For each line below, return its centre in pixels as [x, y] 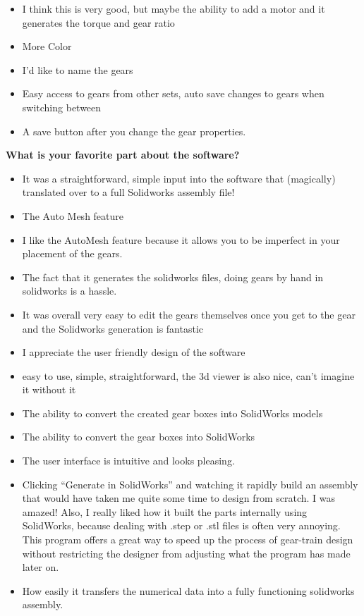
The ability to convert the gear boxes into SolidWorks [139, 437]
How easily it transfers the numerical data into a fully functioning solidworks [188, 590]
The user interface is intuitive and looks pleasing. [128, 461]
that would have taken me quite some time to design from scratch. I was [179, 498]
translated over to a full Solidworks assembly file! [128, 192]
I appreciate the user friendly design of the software [134, 352]
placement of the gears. [72, 253]
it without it [49, 389]
